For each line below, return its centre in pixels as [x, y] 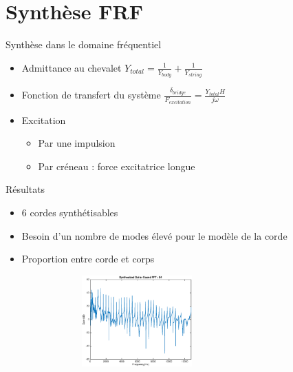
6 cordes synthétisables [70, 212]
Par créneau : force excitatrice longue [117, 166]
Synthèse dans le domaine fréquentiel [84, 44]
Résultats [25, 189]
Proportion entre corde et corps [88, 259]
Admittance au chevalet [72, 67]
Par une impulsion [77, 143]
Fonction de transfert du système [91, 95]
